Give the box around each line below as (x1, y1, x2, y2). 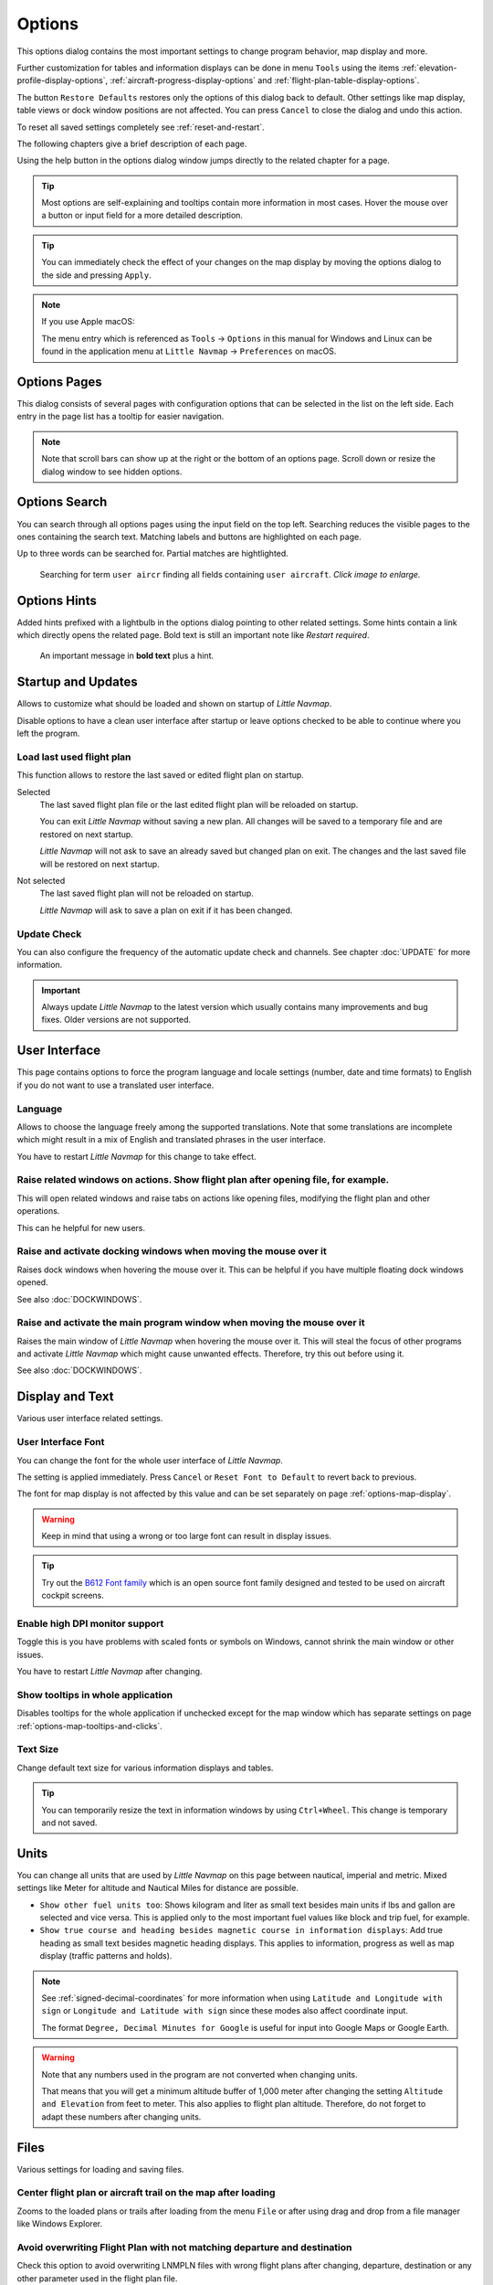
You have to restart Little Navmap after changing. (16, 1666, 203, 1677)
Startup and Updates (16, 675, 138, 690)
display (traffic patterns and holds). (39, 1950, 173, 1961)
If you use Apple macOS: (41, 316, 135, 327)
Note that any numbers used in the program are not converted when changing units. (41, 2068, 358, 2079)
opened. (16, 1277, 49, 1288)
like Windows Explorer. (16, 2218, 103, 2229)
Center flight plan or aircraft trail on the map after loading (16, 2186, 276, 2199)
